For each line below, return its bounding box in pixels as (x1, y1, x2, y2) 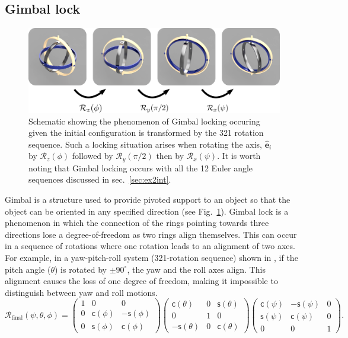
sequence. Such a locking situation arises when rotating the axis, (28, 138, 263, 150)
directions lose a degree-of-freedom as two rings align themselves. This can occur (5, 228, 297, 240)
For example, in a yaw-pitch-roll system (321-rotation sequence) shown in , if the (5, 251, 298, 264)
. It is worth (217, 149, 261, 162)
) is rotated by (54, 263, 107, 275)
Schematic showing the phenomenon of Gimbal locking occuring (28, 114, 260, 127)
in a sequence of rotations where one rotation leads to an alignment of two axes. (5, 240, 295, 252)
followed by (72, 149, 113, 162)
